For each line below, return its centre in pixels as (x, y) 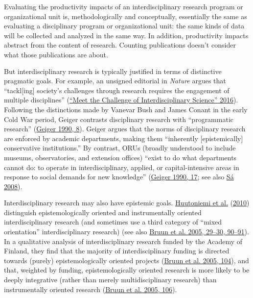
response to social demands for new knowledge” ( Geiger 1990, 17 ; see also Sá (119, 177)
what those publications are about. (56, 54)
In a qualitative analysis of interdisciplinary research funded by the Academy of (123, 241)
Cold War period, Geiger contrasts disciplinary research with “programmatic (119, 119)
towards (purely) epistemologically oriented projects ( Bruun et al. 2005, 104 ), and (126, 260)
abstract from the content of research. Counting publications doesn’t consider (120, 45)
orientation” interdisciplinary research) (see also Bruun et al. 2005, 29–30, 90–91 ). (126, 232)
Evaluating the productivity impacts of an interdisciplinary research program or (124, 6)
